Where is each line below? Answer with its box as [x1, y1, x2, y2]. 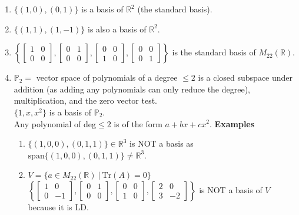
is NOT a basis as [129, 137, 194, 150]
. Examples [210, 117, 255, 130]
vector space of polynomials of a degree [36, 71, 178, 84]
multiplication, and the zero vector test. [14, 94, 158, 107]
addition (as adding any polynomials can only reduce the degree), [14, 82, 251, 95]
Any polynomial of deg [14, 117, 97, 130]
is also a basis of [88, 22, 147, 35]
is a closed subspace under [198, 71, 293, 84]
